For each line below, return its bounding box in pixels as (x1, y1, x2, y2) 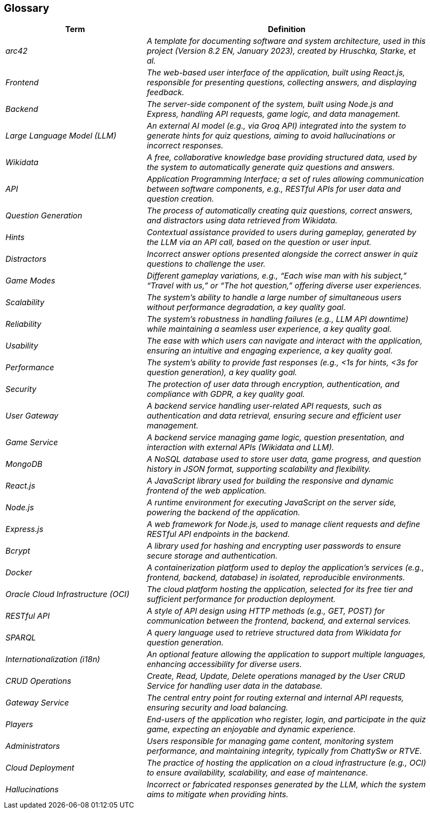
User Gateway (5, 411, 59, 421)
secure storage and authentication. (146, 551, 278, 561)
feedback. (146, 87, 184, 98)
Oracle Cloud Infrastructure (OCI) (5, 589, 130, 600)
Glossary (4, 2, 49, 14)
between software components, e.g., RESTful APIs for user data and (146, 184, 401, 194)
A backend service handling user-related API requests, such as (146, 401, 382, 411)
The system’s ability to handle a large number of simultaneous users (146, 292, 402, 303)
